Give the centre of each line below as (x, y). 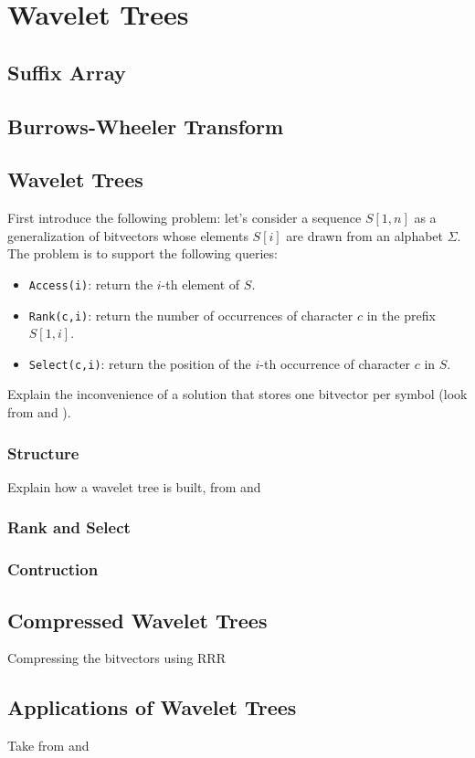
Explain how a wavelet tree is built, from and (134, 486)
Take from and (48, 746)
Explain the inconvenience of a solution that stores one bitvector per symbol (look (237, 394)
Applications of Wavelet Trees (152, 707)
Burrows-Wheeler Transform (146, 126)
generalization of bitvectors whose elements (128, 235)
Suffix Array (67, 72)
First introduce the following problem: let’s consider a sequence (185, 218)
